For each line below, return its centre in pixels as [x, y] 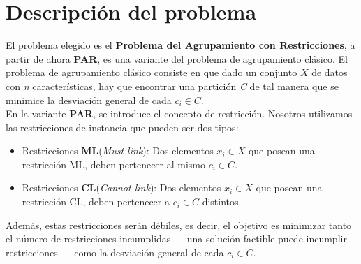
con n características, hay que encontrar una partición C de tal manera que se [172, 86]
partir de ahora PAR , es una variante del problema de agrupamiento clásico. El [177, 58]
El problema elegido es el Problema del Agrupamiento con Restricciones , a [180, 45]
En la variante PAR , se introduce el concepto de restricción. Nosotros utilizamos [179, 113]
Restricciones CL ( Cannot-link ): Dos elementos [121, 188]
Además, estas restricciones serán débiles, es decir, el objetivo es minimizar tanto [179, 225]
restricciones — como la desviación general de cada [115, 252]
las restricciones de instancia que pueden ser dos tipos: [122, 127]
